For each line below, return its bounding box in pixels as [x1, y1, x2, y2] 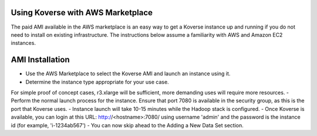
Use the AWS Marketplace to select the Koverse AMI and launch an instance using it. [25, 70, 231, 77]
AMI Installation [11, 55, 70, 65]
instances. [11, 40, 36, 47]
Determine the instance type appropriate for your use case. [25, 78, 170, 85]
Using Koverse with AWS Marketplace [11, 8, 153, 18]
